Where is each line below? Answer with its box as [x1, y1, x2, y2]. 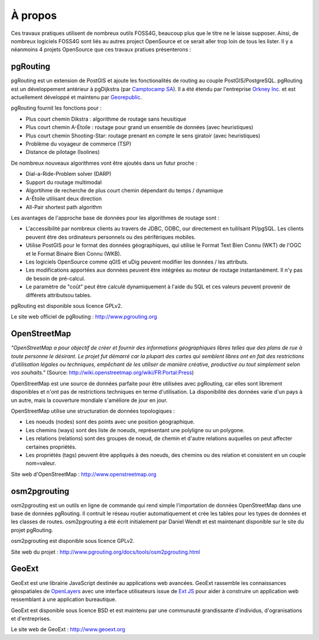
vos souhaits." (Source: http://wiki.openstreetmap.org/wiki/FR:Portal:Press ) [11, 369, 194, 376]
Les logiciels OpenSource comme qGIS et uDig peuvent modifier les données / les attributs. [25, 258, 249, 266]
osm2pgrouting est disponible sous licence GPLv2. [11, 538, 135, 545]
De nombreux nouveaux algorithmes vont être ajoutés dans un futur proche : [11, 159, 197, 166]
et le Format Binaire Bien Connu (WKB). [25, 250, 122, 257]
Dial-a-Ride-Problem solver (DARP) [25, 171, 112, 178]
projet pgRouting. [11, 526, 53, 533]
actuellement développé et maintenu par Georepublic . [11, 94, 142, 101]
